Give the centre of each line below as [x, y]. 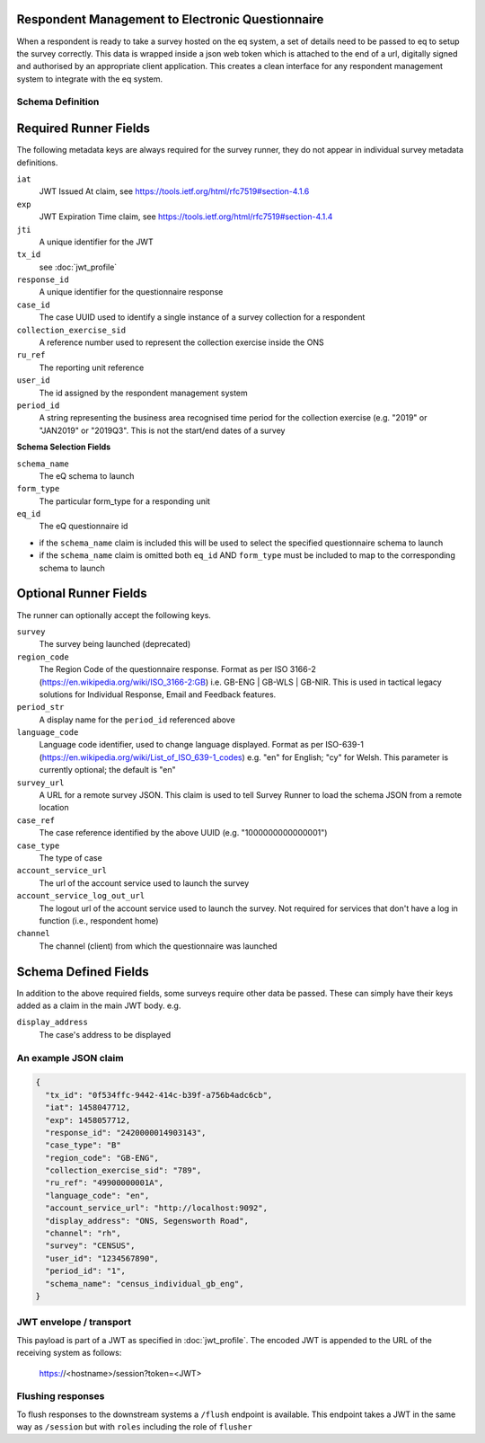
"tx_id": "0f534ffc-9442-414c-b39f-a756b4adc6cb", [159, 1095]
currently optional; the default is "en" [107, 770]
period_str [40, 707]
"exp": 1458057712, [88, 1120]
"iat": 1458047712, [88, 1108]
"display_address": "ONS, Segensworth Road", [147, 1221]
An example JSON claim [71, 1058]
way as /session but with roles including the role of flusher [135, 1427]
